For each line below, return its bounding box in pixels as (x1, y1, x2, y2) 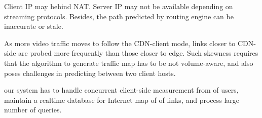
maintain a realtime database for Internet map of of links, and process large (4, 94, 240, 105)
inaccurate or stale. (4, 21, 63, 31)
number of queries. (4, 104, 62, 115)
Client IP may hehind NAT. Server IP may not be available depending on (4, 1, 233, 11)
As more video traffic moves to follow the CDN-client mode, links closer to (4, 37, 236, 48)
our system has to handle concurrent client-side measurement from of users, (4, 85, 239, 95)
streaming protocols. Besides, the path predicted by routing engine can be (4, 11, 234, 21)
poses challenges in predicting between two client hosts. (4, 67, 176, 78)
